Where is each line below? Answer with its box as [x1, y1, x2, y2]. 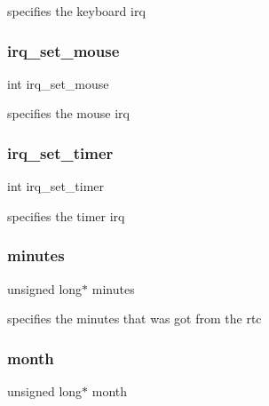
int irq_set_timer [7, 177, 105, 195]
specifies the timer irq [7, 206, 125, 225]
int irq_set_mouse [7, 74, 109, 92]
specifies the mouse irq [7, 104, 130, 123]
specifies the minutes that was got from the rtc [7, 309, 262, 328]
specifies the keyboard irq [7, 2, 146, 20]
